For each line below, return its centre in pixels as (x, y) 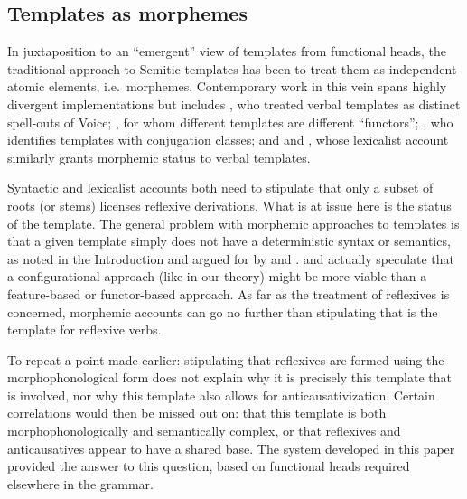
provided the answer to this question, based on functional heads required (209, 466)
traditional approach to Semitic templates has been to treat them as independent (232, 68)
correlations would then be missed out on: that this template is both (197, 413)
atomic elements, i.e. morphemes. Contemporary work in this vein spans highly (227, 86)
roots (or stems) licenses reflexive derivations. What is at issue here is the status (229, 205)
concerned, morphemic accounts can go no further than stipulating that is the (223, 311)
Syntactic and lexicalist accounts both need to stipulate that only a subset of (220, 188)
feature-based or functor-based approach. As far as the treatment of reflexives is (229, 293)
